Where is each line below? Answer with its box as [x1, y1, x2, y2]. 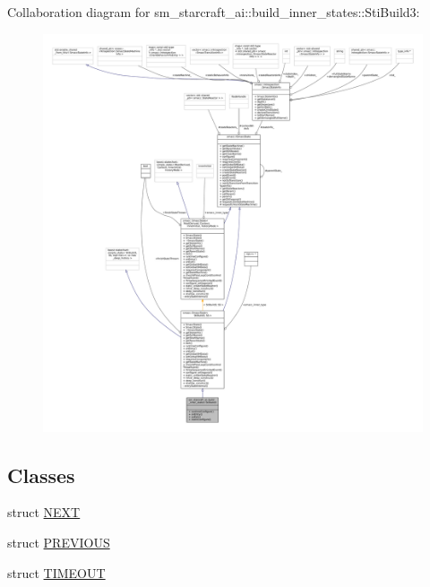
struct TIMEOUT [7, 563, 106, 582]
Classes [7, 461, 75, 488]
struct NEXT [7, 503, 81, 522]
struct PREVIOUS [7, 532, 110, 551]
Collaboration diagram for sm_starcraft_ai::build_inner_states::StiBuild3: [7, 3, 420, 21]
